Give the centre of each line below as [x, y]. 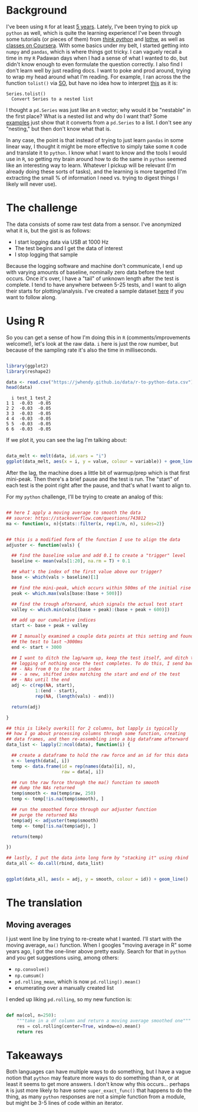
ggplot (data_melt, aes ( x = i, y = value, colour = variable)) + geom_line [100, 462]
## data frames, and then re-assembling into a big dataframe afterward [97, 739]
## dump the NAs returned [43, 788]
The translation [44, 903]
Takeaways [34, 1055]
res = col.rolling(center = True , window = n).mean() [79, 1026]
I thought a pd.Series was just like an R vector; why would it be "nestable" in [99, 110]
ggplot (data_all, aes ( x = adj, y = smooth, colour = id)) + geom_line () [97, 880]
